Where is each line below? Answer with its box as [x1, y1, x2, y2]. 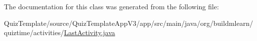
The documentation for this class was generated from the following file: [4, 1, 219, 11]
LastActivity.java [64, 27, 115, 38]
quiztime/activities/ [4, 27, 64, 38]
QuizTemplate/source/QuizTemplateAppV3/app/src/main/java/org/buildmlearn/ [4, 18, 253, 28]
